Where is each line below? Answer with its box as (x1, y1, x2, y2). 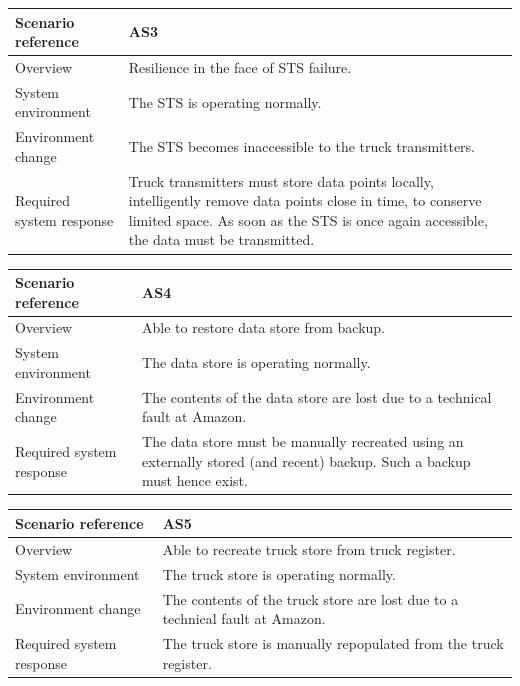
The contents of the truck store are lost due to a (162, 588, 459, 609)
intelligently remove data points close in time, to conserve (128, 190, 482, 211)
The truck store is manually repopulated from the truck (162, 632, 504, 653)
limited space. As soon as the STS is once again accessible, (128, 209, 488, 230)
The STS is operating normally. (128, 91, 322, 112)
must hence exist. (142, 470, 248, 491)
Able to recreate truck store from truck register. (162, 538, 456, 559)
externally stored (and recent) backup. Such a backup (142, 450, 471, 471)
